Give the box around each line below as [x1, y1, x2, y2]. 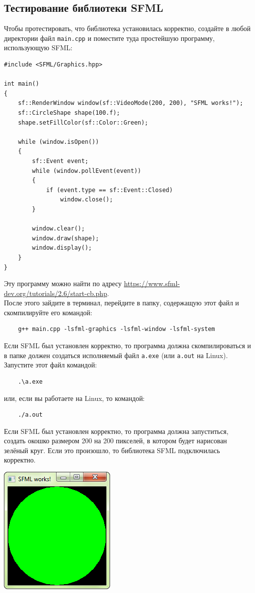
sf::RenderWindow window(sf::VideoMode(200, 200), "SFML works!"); [18, 99, 243, 107]
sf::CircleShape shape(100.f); [18, 109, 120, 117]
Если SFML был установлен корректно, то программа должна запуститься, [4, 426, 228, 436]
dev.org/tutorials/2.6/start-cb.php [4, 288, 107, 298]
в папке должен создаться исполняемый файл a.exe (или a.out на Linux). [4, 350, 228, 360]
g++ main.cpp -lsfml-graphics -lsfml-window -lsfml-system [18, 326, 215, 333]
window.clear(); [32, 225, 85, 232]
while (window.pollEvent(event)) [32, 167, 142, 174]
